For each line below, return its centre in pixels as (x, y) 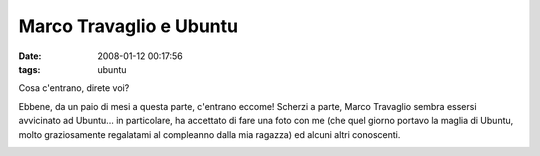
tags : (29, 69)
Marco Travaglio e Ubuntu (128, 26)
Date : (30, 56)
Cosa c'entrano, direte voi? (74, 88)
